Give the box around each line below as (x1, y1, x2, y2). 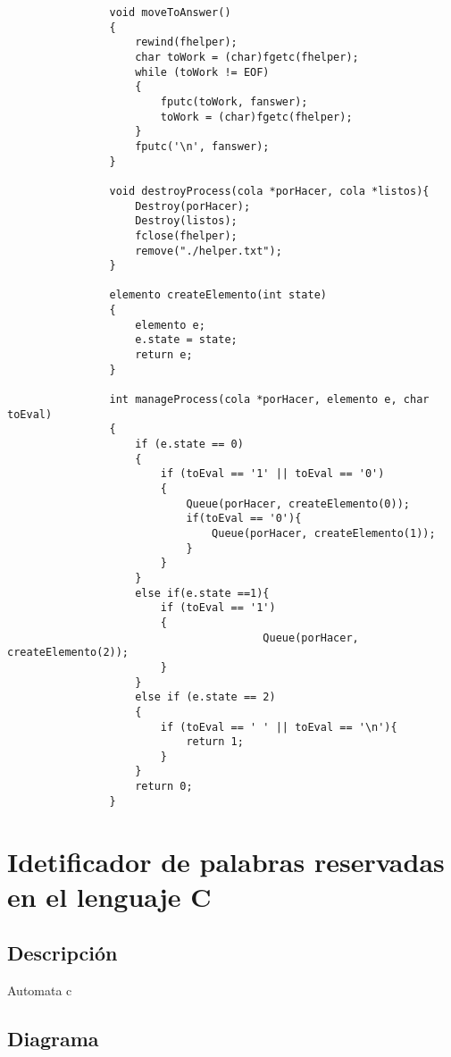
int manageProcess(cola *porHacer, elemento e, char (109, 393, 430, 407)
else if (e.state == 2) (135, 691, 276, 704)
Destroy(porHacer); (135, 199, 251, 213)
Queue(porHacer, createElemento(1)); (212, 526, 436, 540)
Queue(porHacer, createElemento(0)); (186, 497, 411, 510)
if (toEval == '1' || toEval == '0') (160, 467, 385, 481)
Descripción (7, 939, 118, 967)
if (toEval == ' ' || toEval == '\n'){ (160, 720, 397, 734)
